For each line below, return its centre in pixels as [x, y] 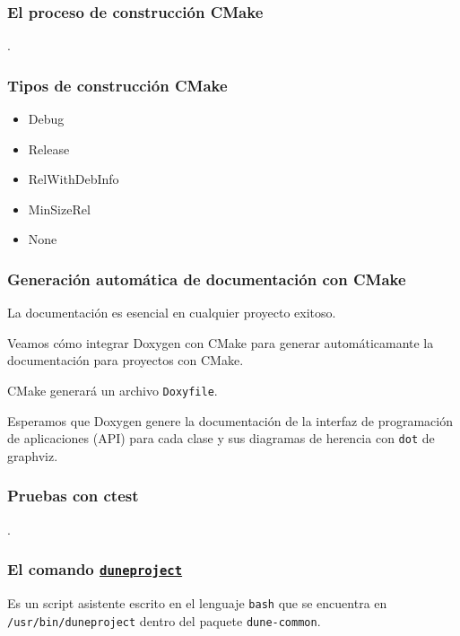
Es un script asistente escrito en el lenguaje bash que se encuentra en [197, 603]
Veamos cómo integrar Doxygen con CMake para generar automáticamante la [221, 342]
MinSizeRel [59, 209]
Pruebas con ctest [73, 496]
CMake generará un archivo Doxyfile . [113, 390]
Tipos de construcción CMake [117, 85]
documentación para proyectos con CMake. [126, 360]
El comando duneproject [95, 569]
